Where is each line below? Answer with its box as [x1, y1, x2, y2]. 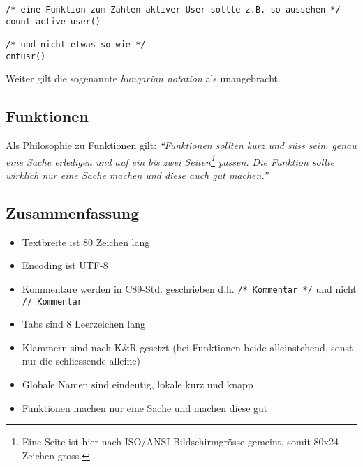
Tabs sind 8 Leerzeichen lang [22, 316, 145, 331]
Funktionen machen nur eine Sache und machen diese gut [22, 400, 268, 415]
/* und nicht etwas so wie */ [6, 39, 146, 49]
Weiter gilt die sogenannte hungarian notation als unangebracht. [6, 71, 281, 86]
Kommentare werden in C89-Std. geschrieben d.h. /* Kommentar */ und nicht [22, 281, 357, 296]
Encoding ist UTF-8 [22, 258, 108, 273]
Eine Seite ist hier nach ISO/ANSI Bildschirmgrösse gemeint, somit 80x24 [22, 434, 339, 449]
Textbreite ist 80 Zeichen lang [22, 234, 150, 249]
